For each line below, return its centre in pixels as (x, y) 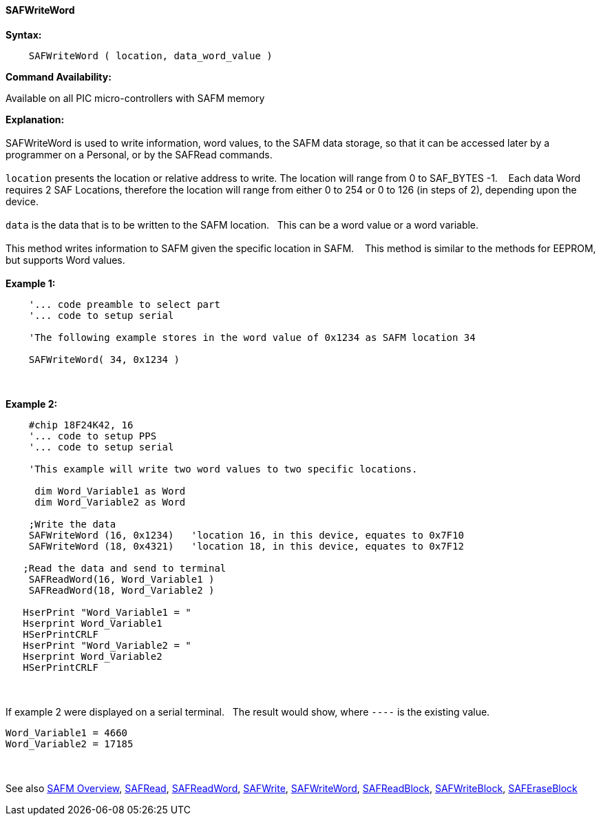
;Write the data (72, 524)
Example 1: (31, 283)
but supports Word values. (65, 260)
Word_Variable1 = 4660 (67, 732)
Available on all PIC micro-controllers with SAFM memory (135, 98)
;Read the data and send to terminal (125, 568)
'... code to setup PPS (93, 436)
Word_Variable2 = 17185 (70, 744)
